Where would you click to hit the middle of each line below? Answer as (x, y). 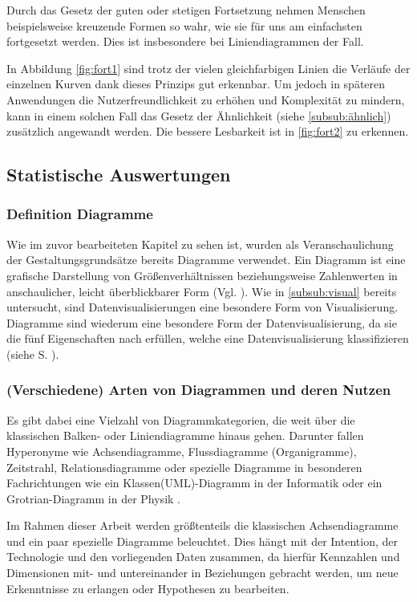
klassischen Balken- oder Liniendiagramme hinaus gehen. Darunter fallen (185, 435)
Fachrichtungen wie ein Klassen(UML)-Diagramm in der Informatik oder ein (194, 483)
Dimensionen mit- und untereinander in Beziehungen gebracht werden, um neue (202, 573)
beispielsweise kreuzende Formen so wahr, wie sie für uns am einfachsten (184, 25)
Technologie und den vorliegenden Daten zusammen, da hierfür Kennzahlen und (203, 557)
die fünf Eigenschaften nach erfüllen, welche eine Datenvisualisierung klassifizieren (208, 338)
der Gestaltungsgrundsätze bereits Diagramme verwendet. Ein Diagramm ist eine (206, 260)
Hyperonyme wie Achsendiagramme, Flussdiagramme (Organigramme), (182, 451)
